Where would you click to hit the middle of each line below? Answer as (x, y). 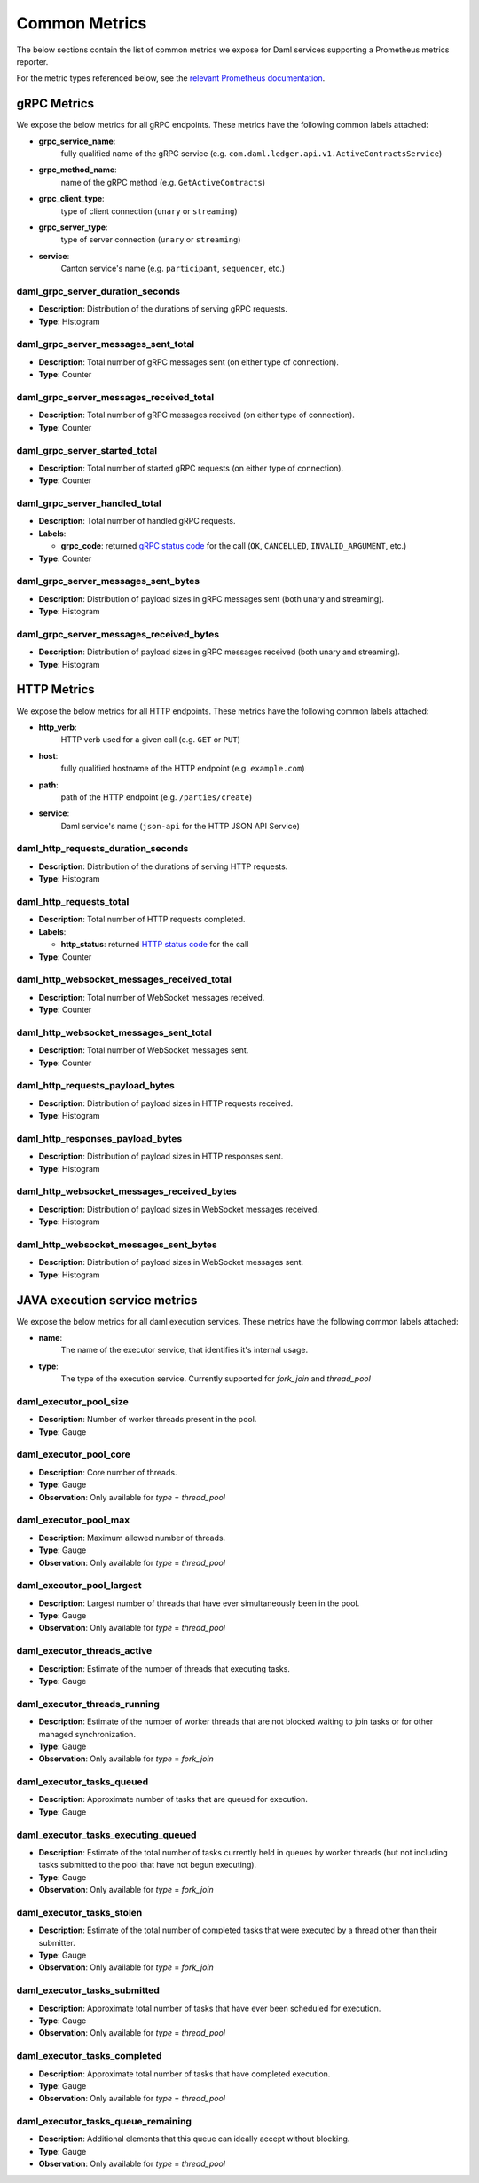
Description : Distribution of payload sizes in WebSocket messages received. (179, 1209)
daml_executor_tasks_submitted (88, 1990)
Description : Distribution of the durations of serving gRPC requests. (163, 309)
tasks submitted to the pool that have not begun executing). (148, 1865)
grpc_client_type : (72, 199)
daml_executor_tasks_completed (89, 2056)
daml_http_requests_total (73, 901)
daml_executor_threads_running (88, 1704)
